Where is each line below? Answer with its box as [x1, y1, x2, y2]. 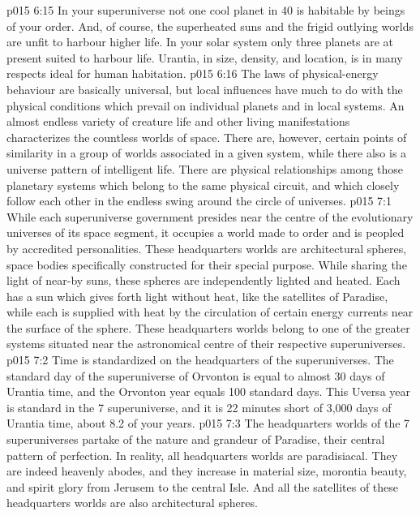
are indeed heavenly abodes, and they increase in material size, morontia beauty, [6, 462, 407, 479]
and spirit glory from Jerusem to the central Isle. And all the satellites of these [6, 478, 399, 495]
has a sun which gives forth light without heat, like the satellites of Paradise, [6, 287, 388, 304]
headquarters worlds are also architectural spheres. [6, 494, 258, 511]
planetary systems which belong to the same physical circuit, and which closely [6, 176, 400, 193]
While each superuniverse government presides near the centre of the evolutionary [6, 208, 414, 225]
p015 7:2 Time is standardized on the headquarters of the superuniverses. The [6, 351, 394, 368]
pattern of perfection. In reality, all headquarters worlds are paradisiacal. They [6, 446, 398, 463]
